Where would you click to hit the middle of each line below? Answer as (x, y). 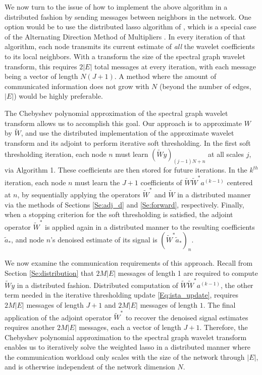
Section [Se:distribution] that (49, 273)
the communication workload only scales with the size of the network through (125, 357)
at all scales (226, 154)
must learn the (97, 182)
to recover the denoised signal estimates (187, 317)
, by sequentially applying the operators (79, 195)
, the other (237, 285)
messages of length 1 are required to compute (188, 273)
